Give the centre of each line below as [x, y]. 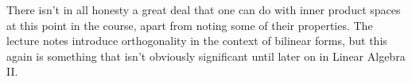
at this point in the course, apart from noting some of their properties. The [190, 25]
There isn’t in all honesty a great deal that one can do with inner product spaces [204, 9]
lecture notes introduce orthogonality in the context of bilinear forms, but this [197, 41]
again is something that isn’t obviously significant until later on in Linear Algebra [206, 56]
